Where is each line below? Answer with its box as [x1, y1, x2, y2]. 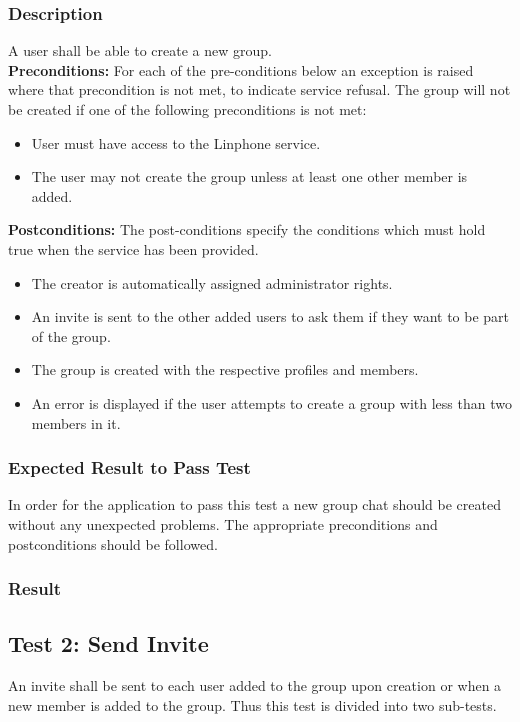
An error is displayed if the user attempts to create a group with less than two [31, 392, 512, 413]
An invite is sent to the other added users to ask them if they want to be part [31, 306, 510, 327]
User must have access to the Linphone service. [31, 132, 321, 153]
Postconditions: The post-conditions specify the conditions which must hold [8, 219, 486, 240]
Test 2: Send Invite [8, 628, 209, 659]
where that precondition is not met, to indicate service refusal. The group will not [8, 79, 511, 100]
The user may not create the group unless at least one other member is [31, 166, 468, 187]
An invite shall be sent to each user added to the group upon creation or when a [8, 675, 502, 696]
